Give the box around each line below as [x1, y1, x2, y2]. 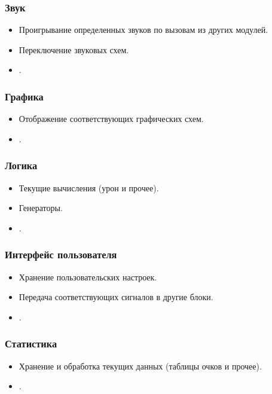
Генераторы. [19, 201, 63, 214]
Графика [5, 88, 44, 103]
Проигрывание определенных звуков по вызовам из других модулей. [19, 23, 268, 36]
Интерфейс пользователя [5, 247, 117, 262]
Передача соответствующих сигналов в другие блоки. [19, 291, 213, 303]
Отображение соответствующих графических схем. [19, 112, 204, 125]
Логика [5, 158, 38, 173]
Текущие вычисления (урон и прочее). [19, 181, 159, 194]
